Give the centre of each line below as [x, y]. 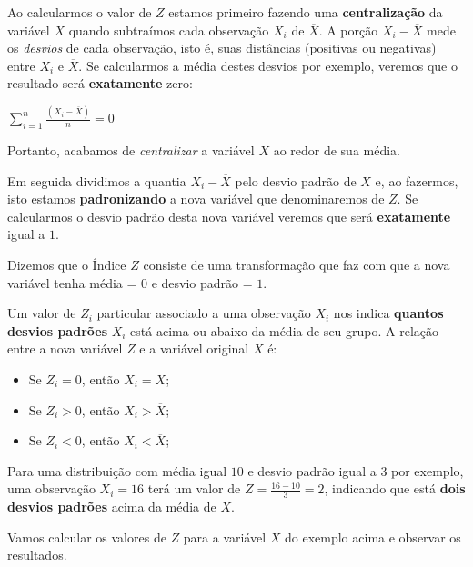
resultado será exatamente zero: [100, 83]
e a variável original [194, 348]
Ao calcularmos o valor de [80, 12]
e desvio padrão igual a [312, 470]
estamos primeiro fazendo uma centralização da [306, 12]
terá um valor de [194, 488]
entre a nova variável [65, 348]
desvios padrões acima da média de [112, 507]
